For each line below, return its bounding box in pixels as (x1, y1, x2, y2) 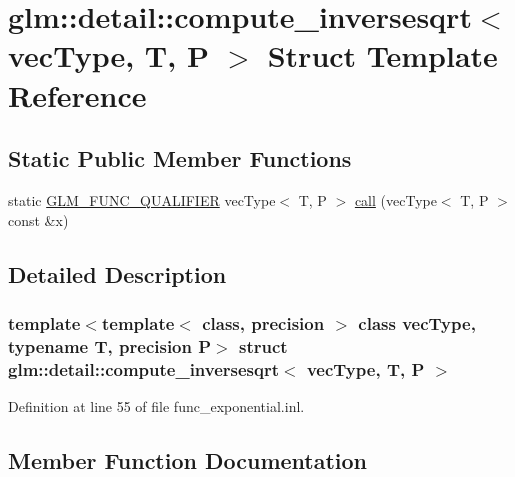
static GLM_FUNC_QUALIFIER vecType (8, 189, 276, 210)
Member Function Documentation (8, 444, 368, 475)
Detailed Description (8, 258, 227, 289)
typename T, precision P (8, 333, 212, 358)
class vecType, (358, 310, 476, 335)
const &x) (8, 209, 69, 230)
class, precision (202, 310, 325, 335)
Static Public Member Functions (8, 143, 352, 174)
